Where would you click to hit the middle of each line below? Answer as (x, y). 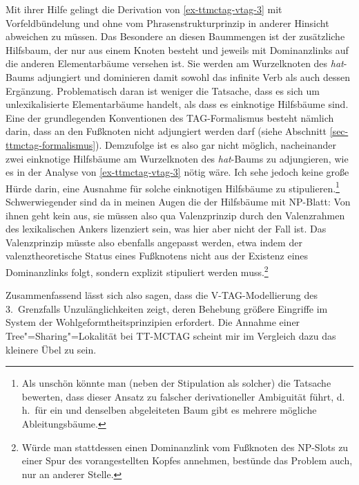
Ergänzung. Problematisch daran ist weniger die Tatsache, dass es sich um (163, 90)
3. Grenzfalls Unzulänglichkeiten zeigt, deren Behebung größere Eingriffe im (167, 308)
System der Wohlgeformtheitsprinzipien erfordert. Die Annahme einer (153, 322)
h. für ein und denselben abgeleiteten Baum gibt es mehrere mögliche (169, 410)
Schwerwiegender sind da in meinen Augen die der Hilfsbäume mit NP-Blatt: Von (178, 201)
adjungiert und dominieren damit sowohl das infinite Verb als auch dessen (194, 76)
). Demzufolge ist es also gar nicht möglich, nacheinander (216, 144)
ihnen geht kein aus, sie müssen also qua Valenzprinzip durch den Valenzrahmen (175, 215)
